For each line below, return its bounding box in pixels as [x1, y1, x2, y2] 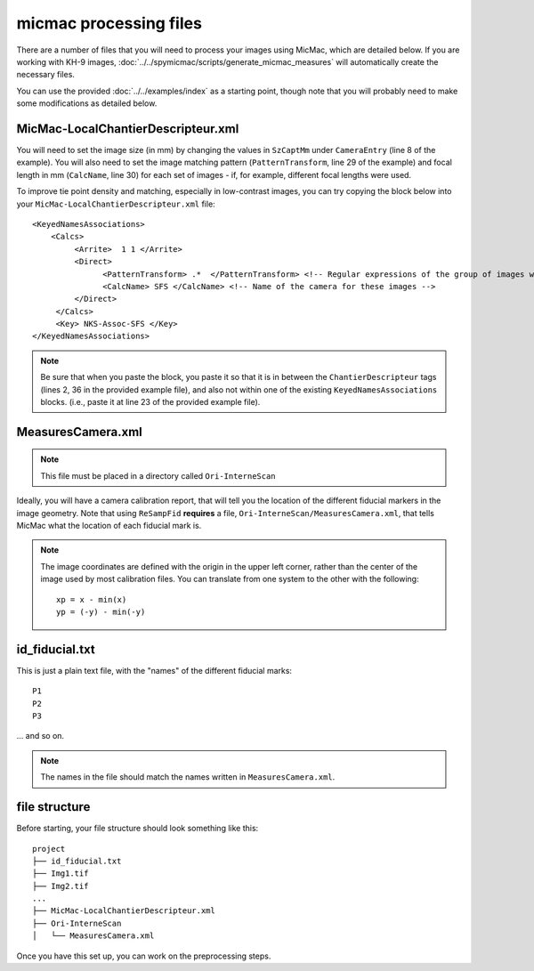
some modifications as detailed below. [16, 98, 158, 109]
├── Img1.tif [32, 869, 89, 878]
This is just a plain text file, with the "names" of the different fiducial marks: [16, 665, 293, 676]
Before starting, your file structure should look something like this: [16, 823, 259, 834]
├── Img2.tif [32, 881, 89, 891]
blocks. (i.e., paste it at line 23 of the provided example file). [40, 397, 261, 408]
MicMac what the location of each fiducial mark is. [16, 521, 202, 531]
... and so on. [16, 731, 65, 741]
